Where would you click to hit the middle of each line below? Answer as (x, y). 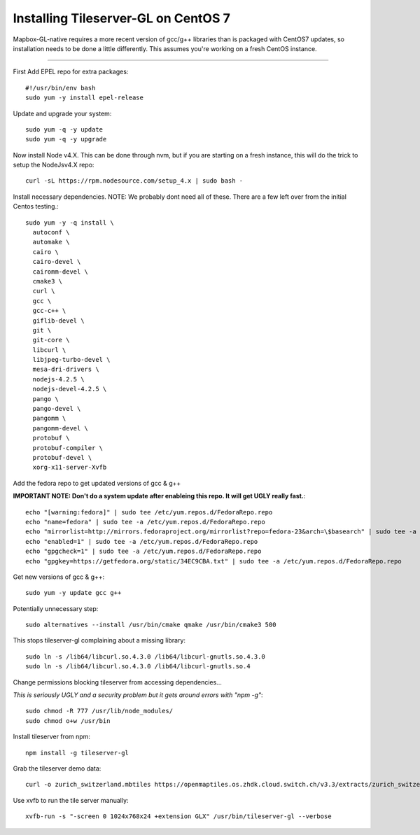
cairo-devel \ (57, 262)
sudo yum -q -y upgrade (66, 139)
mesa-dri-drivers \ (66, 370)
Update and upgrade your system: (62, 113)
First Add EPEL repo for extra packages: (71, 72)
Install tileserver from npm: (52, 737)
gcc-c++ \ (49, 311)
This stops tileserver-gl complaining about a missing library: (99, 640)
